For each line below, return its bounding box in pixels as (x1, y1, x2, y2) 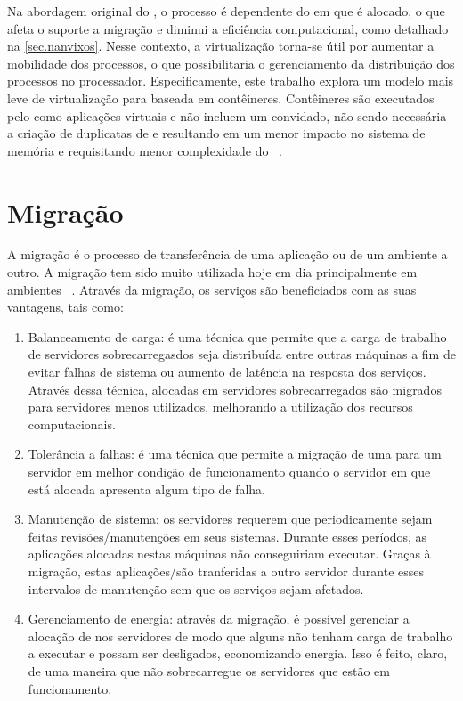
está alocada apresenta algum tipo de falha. (28, 479, 265, 498)
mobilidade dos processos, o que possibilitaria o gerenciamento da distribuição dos (7, 53, 455, 72)
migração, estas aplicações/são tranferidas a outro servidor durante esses (28, 561, 425, 580)
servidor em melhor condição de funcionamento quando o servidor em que (28, 462, 431, 480)
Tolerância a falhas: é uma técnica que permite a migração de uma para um (28, 444, 442, 463)
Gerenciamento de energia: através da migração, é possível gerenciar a (28, 609, 410, 628)
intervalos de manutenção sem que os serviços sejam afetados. (28, 579, 364, 598)
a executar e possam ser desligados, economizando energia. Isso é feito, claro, (28, 644, 448, 663)
